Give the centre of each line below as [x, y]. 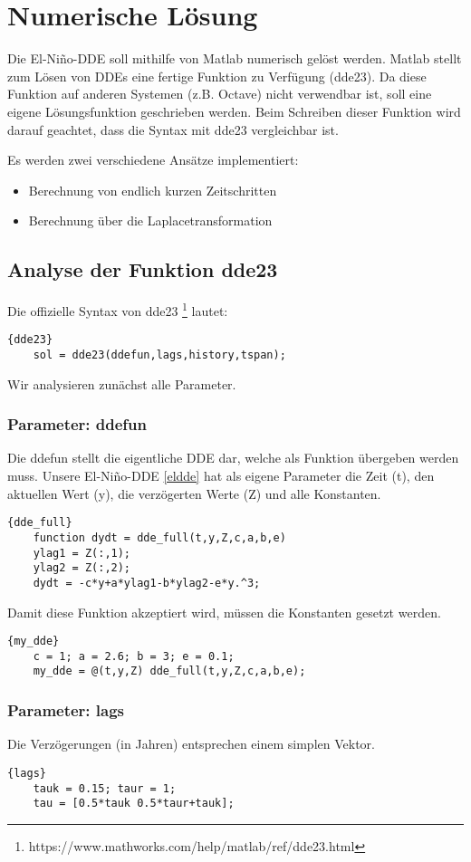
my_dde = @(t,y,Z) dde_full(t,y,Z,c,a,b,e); [169, 671]
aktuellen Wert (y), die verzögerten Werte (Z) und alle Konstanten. [194, 493]
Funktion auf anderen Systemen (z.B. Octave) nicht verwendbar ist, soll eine [220, 94]
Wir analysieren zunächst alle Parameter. [122, 383]
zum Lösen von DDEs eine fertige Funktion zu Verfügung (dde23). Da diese [217, 76]
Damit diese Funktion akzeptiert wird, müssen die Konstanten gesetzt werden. [224, 612]
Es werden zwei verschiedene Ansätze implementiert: [153, 160]
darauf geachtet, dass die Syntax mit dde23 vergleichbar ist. [173, 129]
